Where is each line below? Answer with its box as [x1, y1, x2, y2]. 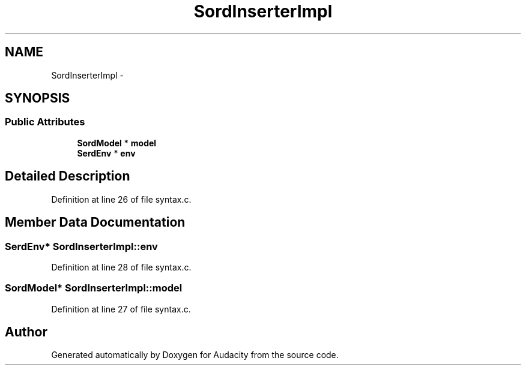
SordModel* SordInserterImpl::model [5, 282, 183, 294]
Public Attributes [5, 116, 85, 128]
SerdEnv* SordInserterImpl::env [5, 240, 158, 252]
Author [5, 324, 47, 340]
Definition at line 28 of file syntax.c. [51, 261, 192, 272]
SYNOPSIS [5, 91, 70, 106]
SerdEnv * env [77, 148, 136, 158]
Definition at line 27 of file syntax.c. [51, 303, 191, 314]
